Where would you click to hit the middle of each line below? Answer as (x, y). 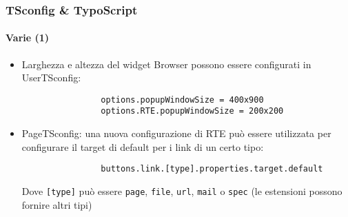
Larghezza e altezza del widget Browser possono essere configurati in (166, 64)
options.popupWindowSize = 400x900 (182, 100)
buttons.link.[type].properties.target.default (212, 169)
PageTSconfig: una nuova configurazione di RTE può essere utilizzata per (176, 133)
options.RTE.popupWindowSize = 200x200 (192, 111)
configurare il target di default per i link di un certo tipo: (143, 146)
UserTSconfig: (51, 77)
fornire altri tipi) (57, 204)
